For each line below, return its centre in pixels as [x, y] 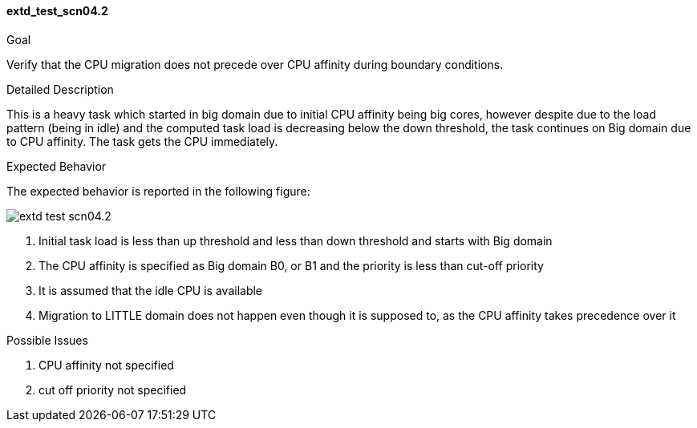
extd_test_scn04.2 [57, 11]
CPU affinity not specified [106, 365]
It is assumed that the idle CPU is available [151, 290]
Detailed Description [60, 89]
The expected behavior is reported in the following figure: [158, 191]
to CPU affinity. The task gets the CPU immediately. [142, 141]
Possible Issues [47, 340]
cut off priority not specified [113, 390]
